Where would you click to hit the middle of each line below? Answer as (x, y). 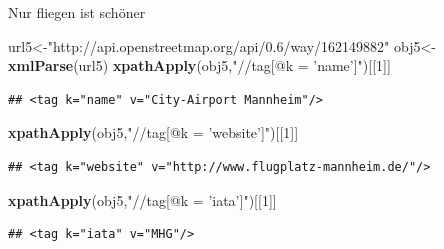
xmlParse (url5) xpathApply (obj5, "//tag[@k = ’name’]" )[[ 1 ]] (199, 65)
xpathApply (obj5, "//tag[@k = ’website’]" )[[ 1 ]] (153, 132)
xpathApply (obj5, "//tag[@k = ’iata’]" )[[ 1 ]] (142, 199)
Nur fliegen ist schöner (77, 12)
